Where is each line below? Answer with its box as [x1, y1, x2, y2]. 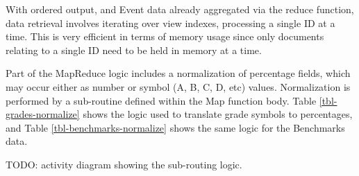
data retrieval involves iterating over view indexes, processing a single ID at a [6, 15, 335, 30]
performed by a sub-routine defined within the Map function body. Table [6, 93, 317, 107]
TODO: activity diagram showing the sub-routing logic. [6, 157, 242, 171]
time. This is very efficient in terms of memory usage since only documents [6, 29, 324, 44]
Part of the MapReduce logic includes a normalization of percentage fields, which [6, 66, 351, 80]
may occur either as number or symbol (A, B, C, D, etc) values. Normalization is [6, 79, 351, 94]
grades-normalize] [6, 107, 80, 121]
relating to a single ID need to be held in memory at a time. [6, 42, 262, 57]
